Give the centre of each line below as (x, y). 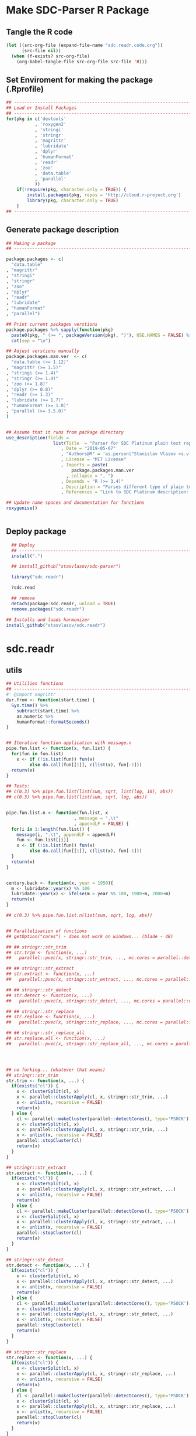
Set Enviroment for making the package (80, 80)
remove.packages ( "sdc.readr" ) (48, 609)
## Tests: (18, 786)
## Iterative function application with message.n (69, 743)
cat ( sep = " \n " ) (31, 340)
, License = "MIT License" (94, 460)
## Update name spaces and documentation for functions (75, 503)
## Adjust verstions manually (43, 351)
